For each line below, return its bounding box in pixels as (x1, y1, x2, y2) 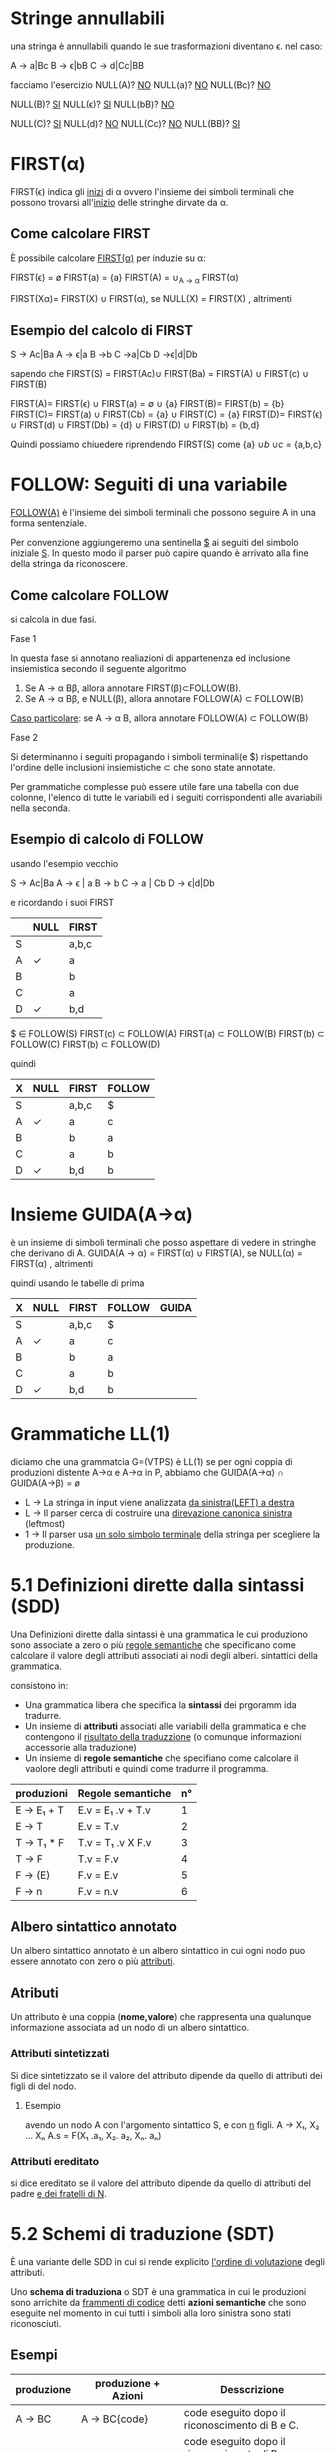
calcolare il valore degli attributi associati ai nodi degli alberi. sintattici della (10, 1649, 318, 1661)
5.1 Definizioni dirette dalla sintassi (10, 1573, 305, 1596)
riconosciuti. (10, 2317, 62, 2329)
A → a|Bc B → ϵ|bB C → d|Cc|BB (10, 59, 145, 71)
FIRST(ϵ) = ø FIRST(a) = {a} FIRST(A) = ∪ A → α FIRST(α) (10, 271, 240, 286)
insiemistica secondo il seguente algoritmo (10, 663, 187, 675)
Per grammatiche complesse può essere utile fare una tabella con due (10, 781, 300, 793)
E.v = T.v (77, 1819, 120, 1833)
